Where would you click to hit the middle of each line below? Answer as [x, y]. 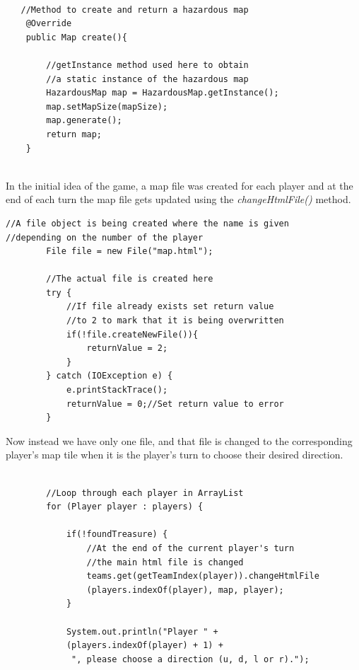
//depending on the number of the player [105, 237]
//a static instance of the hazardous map [147, 79]
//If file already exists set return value [170, 307]
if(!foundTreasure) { [117, 535]
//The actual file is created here [130, 279]
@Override [49, 24]
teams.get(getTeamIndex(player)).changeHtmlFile [203, 576]
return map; [74, 134]
